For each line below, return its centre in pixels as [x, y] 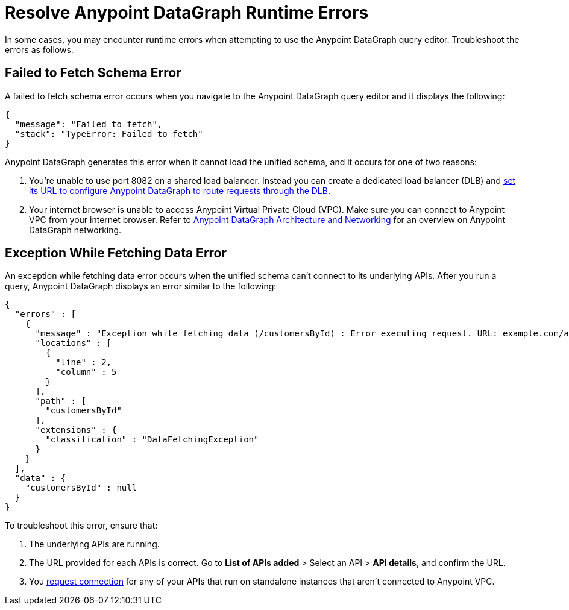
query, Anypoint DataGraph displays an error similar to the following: [141, 286]
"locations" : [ [74, 343]
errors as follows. [39, 49]
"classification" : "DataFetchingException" [152, 440]
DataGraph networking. [75, 230]
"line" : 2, [84, 363]
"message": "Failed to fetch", [89, 124]
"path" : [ [61, 401]
